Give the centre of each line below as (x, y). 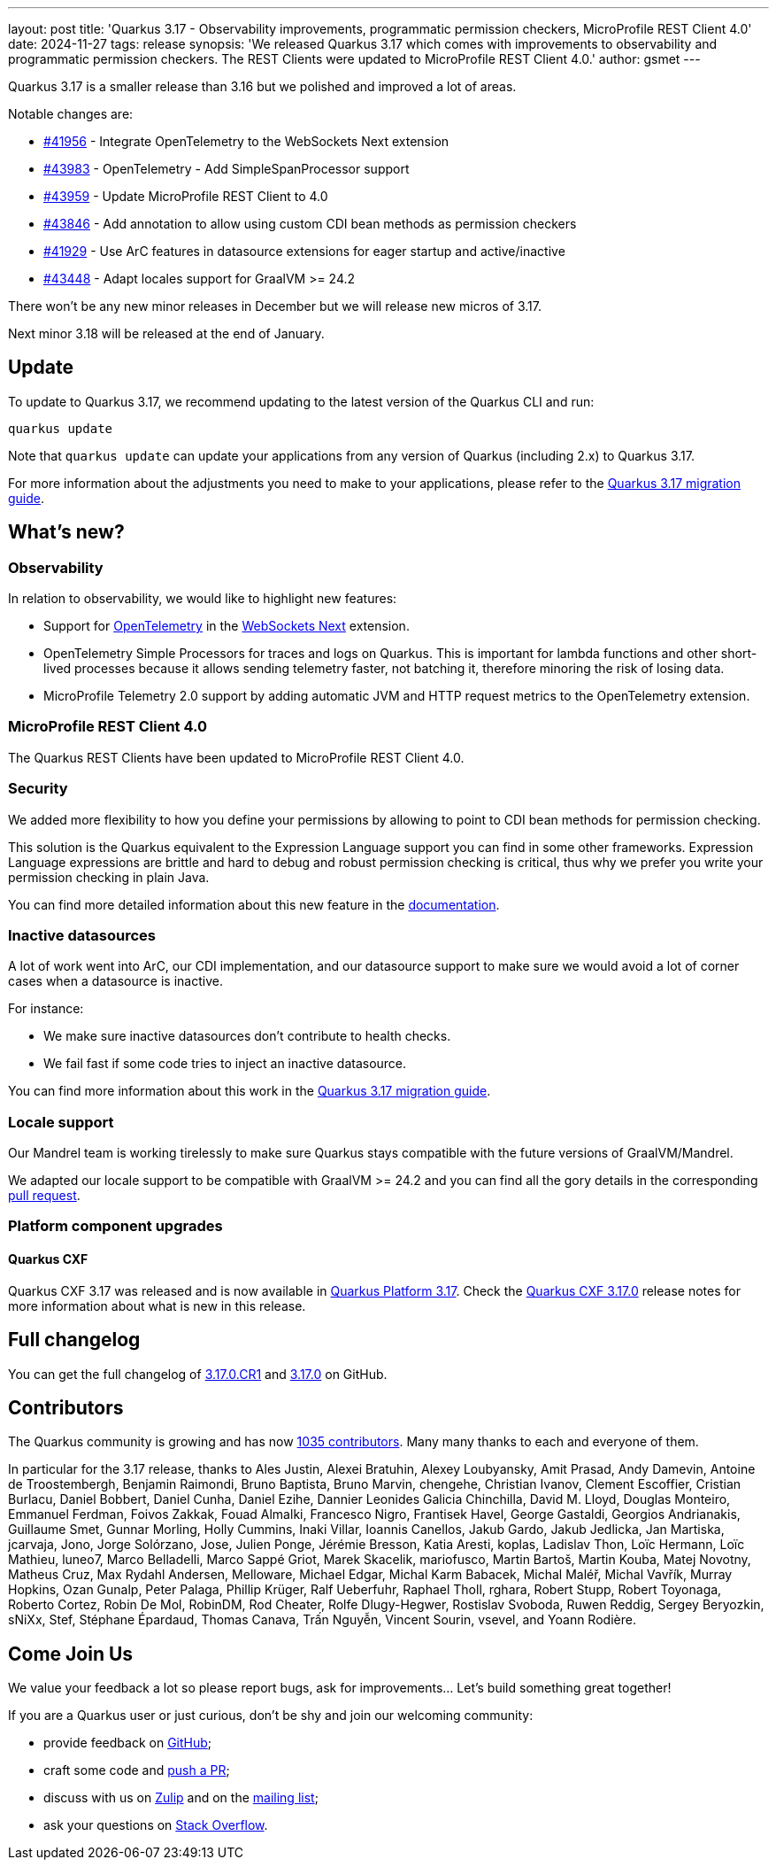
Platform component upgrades (115, 1226)
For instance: (46, 1009)
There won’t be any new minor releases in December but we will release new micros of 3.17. (275, 306)
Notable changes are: (71, 114)
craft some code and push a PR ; (137, 1770)
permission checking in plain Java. (109, 877)
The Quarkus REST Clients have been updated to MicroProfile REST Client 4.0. (236, 757)
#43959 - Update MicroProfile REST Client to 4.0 (186, 196)
